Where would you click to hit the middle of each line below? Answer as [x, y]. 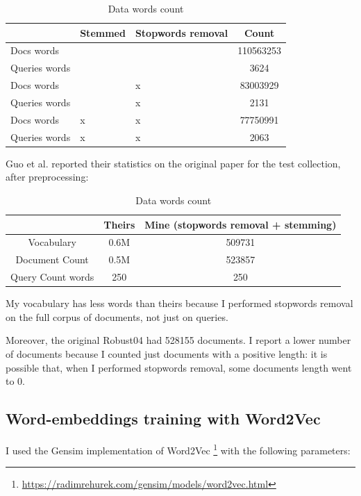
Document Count [52, 259]
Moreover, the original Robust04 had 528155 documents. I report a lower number [178, 340]
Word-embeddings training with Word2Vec [163, 419]
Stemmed [103, 32]
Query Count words [52, 277]
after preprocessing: [47, 177]
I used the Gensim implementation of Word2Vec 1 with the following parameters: [178, 449]
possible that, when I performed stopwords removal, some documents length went [179, 367]
